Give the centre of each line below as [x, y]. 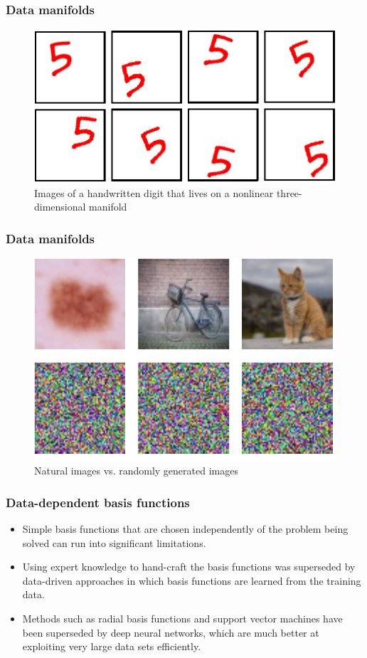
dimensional [60, 207]
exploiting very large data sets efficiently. [112, 646]
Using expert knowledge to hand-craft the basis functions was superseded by [189, 567]
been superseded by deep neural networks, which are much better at [171, 632]
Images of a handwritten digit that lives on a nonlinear [154, 192]
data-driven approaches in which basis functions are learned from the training [192, 580]
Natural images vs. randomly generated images [136, 471]
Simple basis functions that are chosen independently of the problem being [185, 529]
